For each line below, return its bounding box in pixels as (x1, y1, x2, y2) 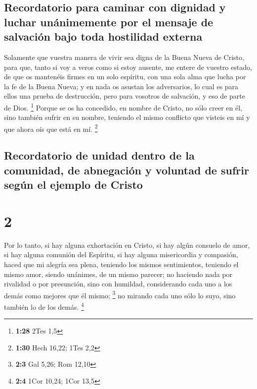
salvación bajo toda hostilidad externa (4, 29, 203, 44)
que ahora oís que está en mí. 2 (4, 122, 98, 134)
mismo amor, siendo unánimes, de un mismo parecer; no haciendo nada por (4, 269, 233, 279)
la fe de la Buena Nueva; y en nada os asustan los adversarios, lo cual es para (4, 81, 239, 91)
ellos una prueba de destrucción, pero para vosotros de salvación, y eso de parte (4, 91, 245, 101)
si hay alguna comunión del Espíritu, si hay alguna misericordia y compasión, (4, 249, 238, 260)
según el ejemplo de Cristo (4, 177, 143, 192)
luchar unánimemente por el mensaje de (4, 14, 214, 29)
